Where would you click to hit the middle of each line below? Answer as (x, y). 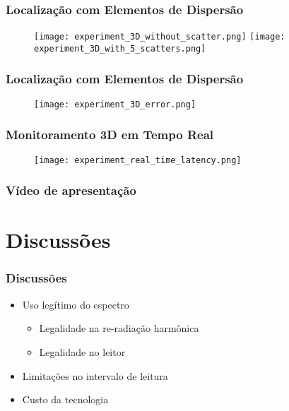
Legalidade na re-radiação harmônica (119, 328)
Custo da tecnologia (65, 399)
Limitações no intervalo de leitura (95, 375)
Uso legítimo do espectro (76, 304)
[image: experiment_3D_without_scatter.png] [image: (160, 37)
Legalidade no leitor (82, 351)
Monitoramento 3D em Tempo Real (110, 135)
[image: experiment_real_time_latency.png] (138, 160)
